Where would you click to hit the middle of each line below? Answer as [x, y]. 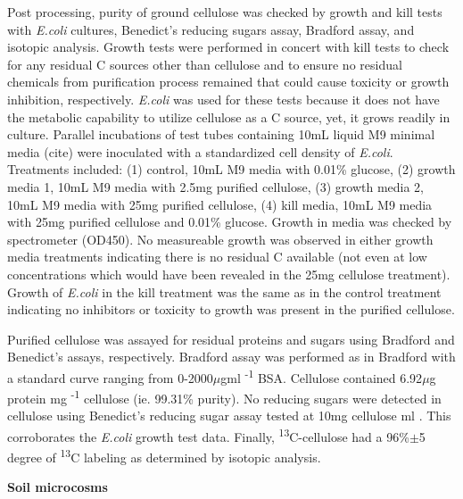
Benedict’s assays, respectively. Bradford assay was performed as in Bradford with [231, 357]
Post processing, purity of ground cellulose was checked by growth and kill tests [225, 12]
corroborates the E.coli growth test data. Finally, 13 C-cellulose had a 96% [208, 435]
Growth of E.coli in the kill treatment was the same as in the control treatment [224, 291]
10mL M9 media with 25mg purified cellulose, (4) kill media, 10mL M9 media [220, 204]
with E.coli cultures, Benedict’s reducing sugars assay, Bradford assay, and [211, 29]
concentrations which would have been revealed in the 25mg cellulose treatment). [229, 274]
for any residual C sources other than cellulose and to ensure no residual [205, 64]
